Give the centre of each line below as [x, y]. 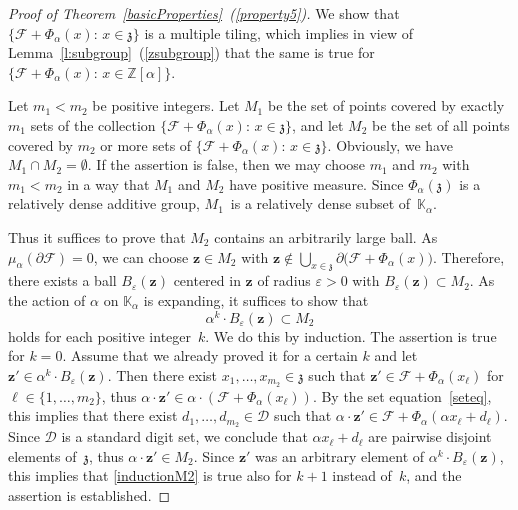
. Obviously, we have [390, 144]
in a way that [108, 183]
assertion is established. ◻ [89, 494]
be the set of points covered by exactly [386, 105]
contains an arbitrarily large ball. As [326, 236]
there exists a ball [62, 280]
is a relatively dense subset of [320, 203]
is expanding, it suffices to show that [256, 299]
